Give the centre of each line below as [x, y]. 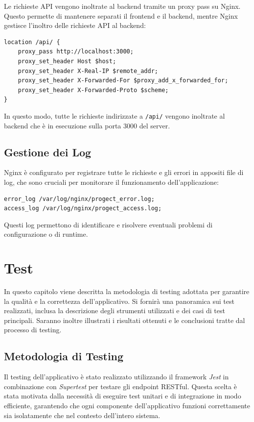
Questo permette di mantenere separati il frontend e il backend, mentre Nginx [121, 15]
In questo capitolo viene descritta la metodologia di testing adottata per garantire [127, 291]
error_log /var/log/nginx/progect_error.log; [79, 199]
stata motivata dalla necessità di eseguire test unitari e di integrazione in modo [123, 396]
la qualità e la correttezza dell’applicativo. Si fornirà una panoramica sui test [119, 301]
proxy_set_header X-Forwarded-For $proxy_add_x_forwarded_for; [123, 81]
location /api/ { [32, 42]
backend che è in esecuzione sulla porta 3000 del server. [87, 125]
